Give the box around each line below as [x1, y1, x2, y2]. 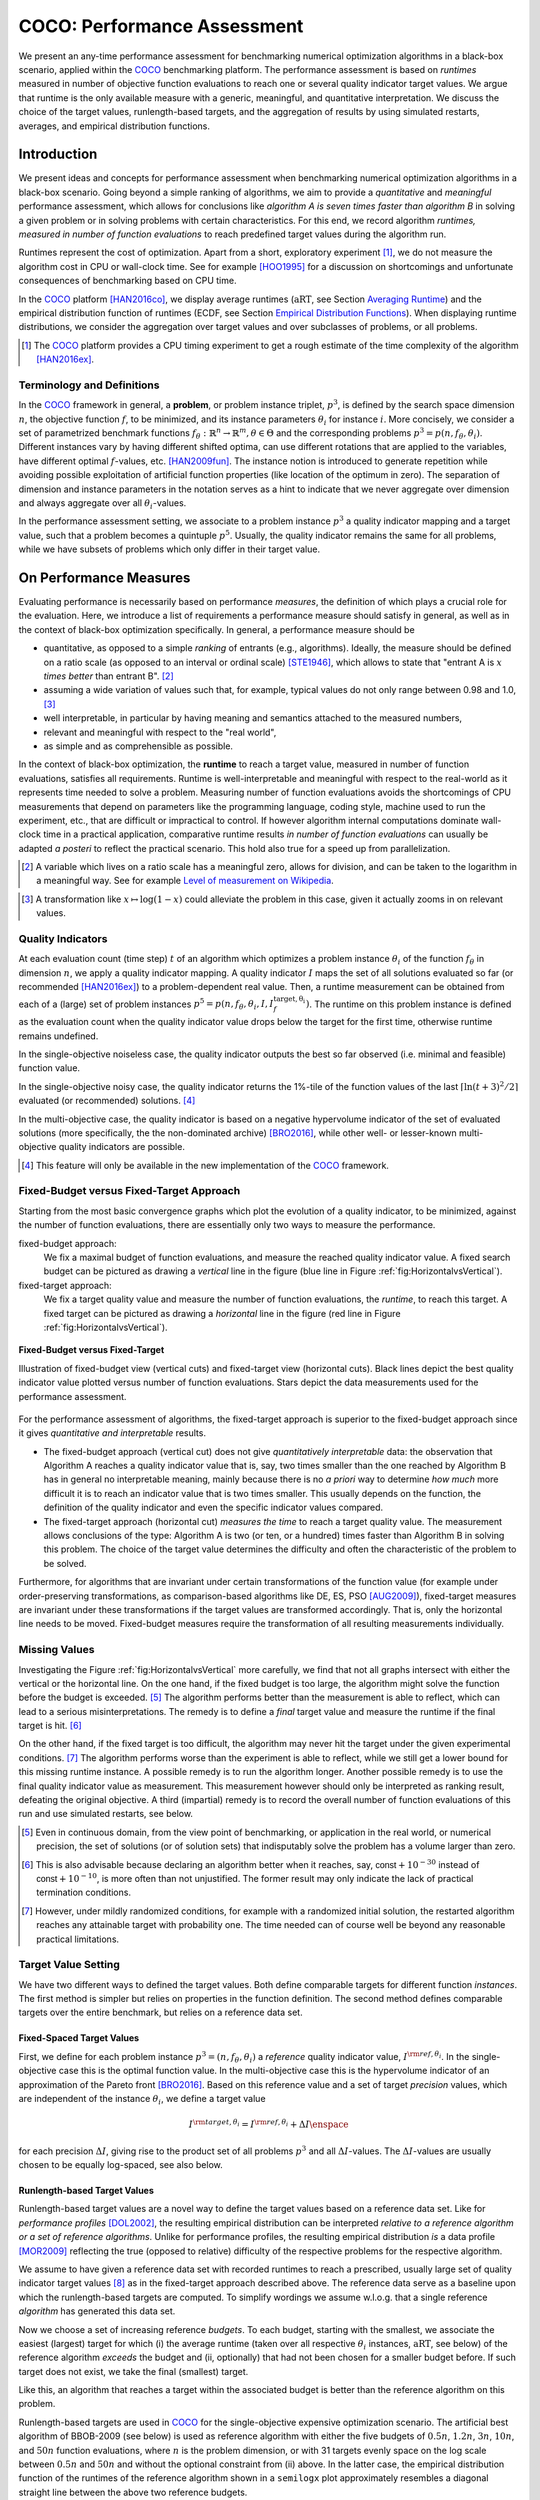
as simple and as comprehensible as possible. [43, 740, 234, 752]
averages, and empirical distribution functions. [18, 120, 210, 132]
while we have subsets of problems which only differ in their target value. [18, 543, 320, 555]
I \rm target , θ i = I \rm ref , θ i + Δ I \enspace [188, 2117, 349, 2130]
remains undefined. [18, 1030, 99, 1042]
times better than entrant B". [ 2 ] [43, 670, 174, 682]
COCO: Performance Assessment [18, 15, 304, 37]
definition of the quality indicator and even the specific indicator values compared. [43, 1501, 384, 1514]
